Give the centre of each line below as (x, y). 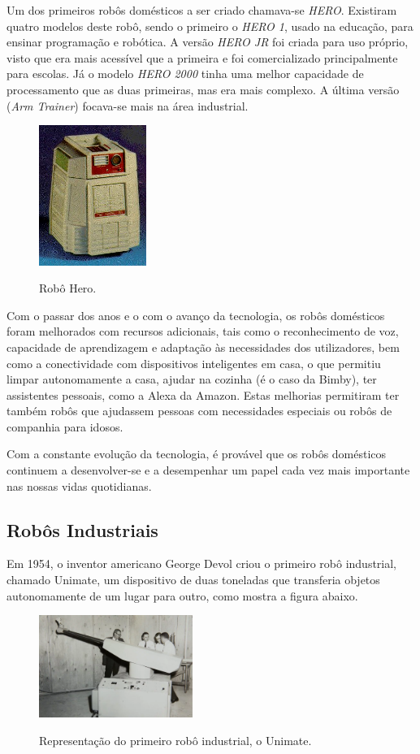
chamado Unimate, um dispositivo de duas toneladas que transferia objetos (193, 580)
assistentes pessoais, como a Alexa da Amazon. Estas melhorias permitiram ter (203, 394)
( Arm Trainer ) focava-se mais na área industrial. (128, 105)
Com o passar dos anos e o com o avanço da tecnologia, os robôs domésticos (196, 315)
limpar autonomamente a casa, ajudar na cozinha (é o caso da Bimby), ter (192, 379)
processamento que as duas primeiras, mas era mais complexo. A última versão (203, 89)
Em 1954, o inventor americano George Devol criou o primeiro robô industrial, (202, 563)
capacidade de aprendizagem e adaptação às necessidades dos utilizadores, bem (203, 347)
